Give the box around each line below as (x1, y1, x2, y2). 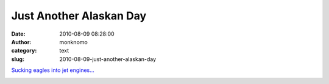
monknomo (59, 38, 88, 45)
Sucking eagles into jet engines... (11, 66, 94, 74)
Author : (11, 38, 32, 45)
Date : (11, 30, 26, 37)
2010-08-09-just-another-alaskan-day (59, 55, 157, 63)
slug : (11, 55, 24, 63)
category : (11, 47, 37, 54)
